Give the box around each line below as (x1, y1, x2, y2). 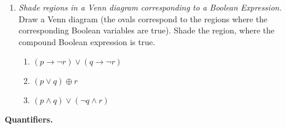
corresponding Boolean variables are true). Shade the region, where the (18, 24, 275, 36)
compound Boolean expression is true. (18, 35, 156, 47)
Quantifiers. (5, 113, 53, 125)
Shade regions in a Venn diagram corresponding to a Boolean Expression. (18, 1, 282, 13)
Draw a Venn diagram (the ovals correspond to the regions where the (18, 12, 268, 25)
